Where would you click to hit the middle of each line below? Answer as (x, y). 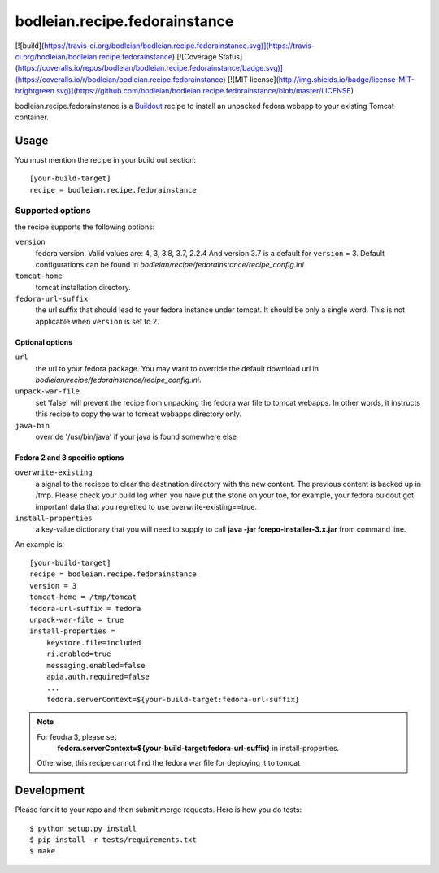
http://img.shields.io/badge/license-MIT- (346, 79)
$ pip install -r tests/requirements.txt (113, 840)
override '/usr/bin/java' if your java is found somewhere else (136, 436)
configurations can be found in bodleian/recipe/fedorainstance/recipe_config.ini (170, 264)
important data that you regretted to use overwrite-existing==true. (146, 506)
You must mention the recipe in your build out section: (106, 159)
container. (32, 117)
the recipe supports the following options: (85, 227)
